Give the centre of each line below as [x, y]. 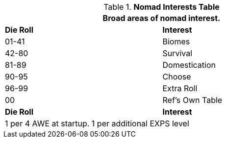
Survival [177, 53]
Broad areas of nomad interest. [162, 18]
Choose [177, 77]
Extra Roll [180, 88]
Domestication [189, 65]
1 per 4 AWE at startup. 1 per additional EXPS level [97, 123]
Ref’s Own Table [192, 100]
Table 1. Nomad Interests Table [162, 7]
